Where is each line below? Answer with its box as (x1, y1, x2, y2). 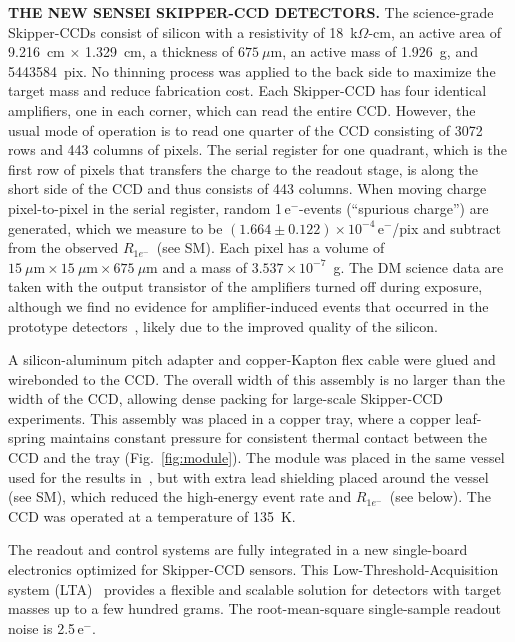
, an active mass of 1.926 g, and (282, 41, 478, 62)
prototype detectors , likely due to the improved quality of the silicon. (8, 315, 439, 336)
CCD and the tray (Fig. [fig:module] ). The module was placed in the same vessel (8, 447, 505, 468)
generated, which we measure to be (8, 217, 223, 238)
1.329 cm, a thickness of (85, 41, 234, 62)
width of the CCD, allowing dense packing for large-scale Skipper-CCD (8, 388, 444, 409)
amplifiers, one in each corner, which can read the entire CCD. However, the (8, 99, 476, 120)
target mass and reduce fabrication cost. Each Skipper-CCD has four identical (8, 80, 487, 101)
